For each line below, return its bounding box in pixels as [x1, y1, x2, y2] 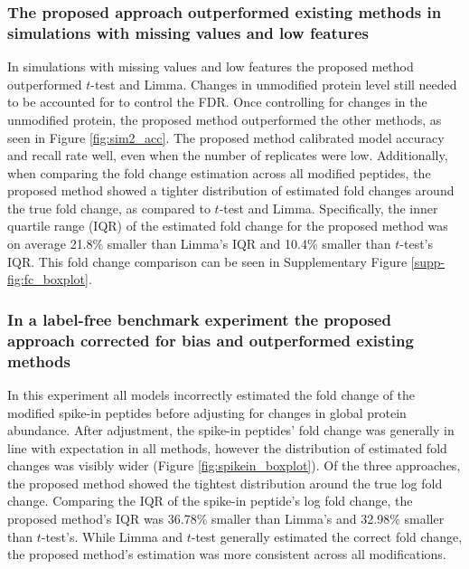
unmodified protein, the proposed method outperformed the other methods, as [7, 109, 442, 128]
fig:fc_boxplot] [7, 270, 89, 289]
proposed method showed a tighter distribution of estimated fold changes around [7, 181, 455, 200]
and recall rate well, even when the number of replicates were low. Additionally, [7, 146, 448, 165]
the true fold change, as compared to [7, 198, 211, 217]
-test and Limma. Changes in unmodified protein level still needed [90, 74, 457, 93]
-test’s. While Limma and [41, 526, 183, 545]
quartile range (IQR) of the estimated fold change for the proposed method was [7, 216, 448, 235]
